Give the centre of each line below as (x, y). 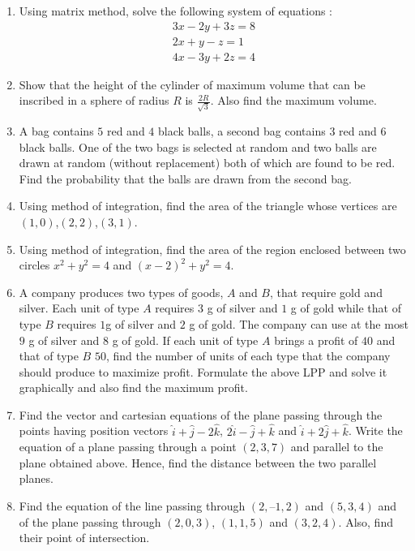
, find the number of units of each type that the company (248, 356)
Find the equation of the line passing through (132, 506)
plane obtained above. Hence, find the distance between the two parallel (198, 462)
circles (34, 265)
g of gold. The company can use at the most (299, 323)
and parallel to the (337, 447)
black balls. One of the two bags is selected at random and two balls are (198, 146)
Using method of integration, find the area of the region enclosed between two (212, 249)
